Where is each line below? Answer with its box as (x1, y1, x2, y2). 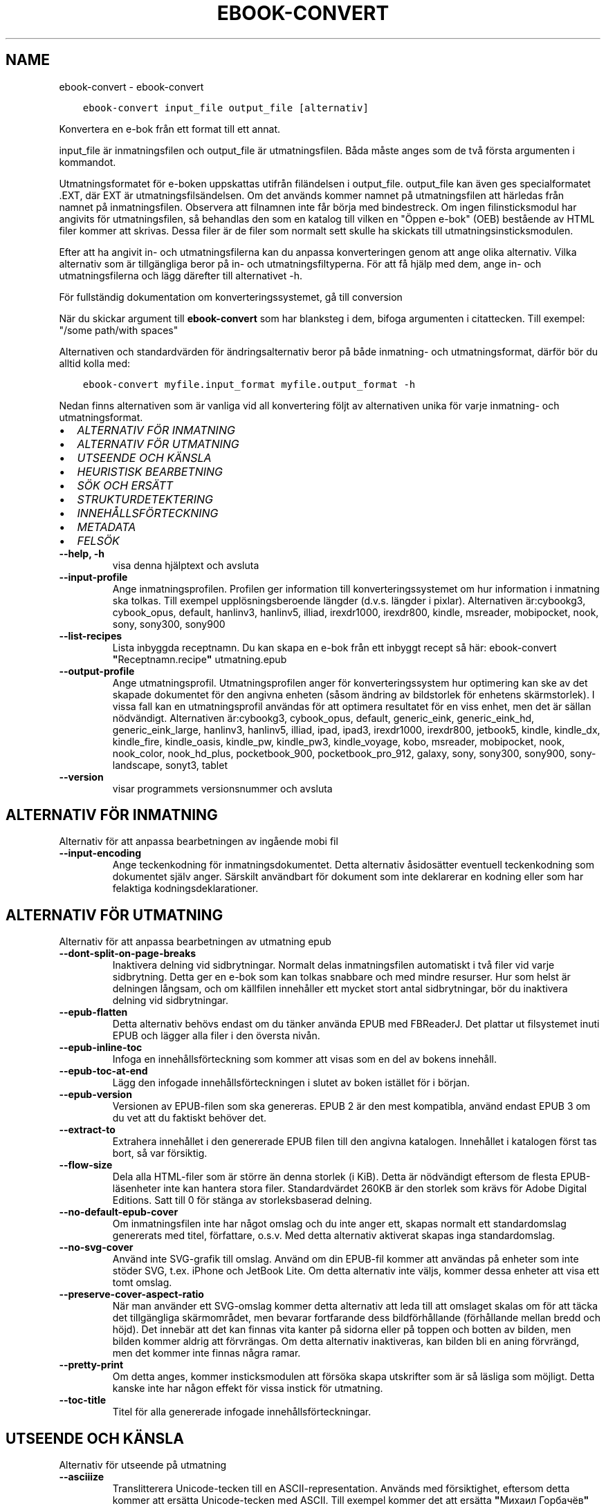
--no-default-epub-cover (59, 1206, 178, 1218)
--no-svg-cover (59, 1241, 134, 1254)
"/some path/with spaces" (59, 324, 178, 336)
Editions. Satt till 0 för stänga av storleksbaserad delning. (112, 1194, 372, 1207)
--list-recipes (59, 629, 122, 642)
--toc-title (59, 1394, 107, 1406)
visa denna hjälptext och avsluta (112, 559, 259, 571)
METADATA (77, 519, 136, 534)
